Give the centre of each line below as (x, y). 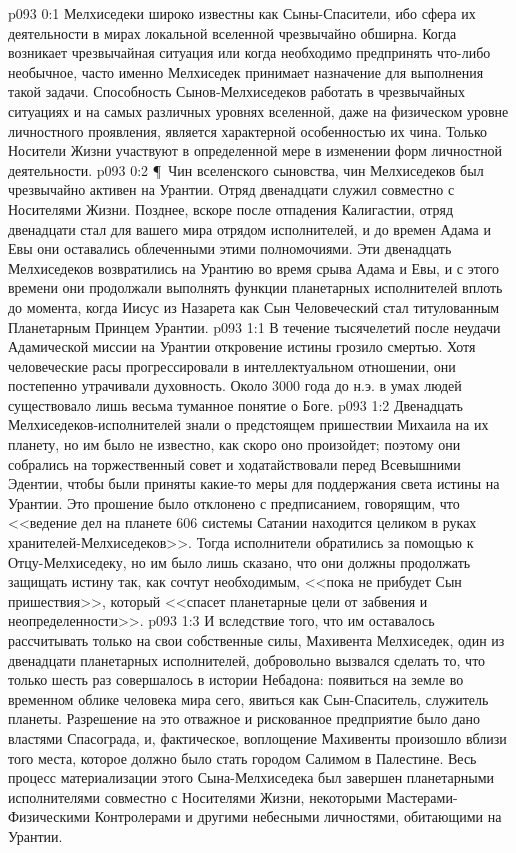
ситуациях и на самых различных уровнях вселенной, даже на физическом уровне (258, 110)
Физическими (49, 816)
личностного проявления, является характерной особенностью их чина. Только (248, 130)
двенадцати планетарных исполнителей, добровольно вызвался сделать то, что (247, 659)
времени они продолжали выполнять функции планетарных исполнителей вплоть (255, 287)
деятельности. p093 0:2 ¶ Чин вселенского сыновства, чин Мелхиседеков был (246, 169)
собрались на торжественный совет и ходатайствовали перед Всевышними (234, 463)
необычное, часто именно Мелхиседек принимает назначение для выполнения (246, 71)
